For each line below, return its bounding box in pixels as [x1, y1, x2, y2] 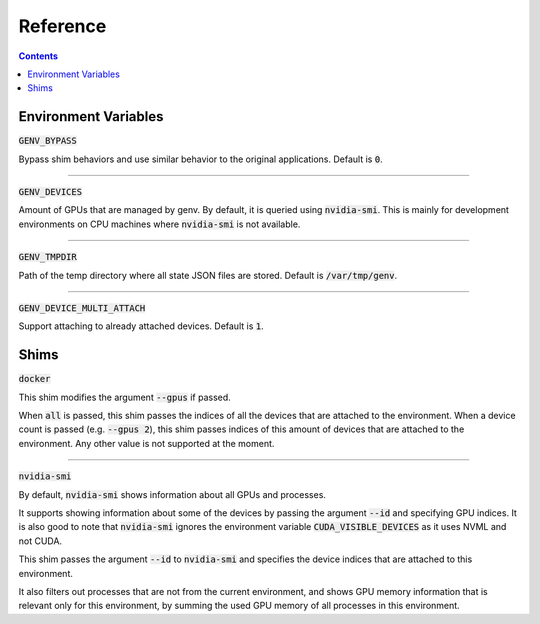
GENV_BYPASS [18, 135, 77, 147]
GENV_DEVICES [18, 186, 83, 198]
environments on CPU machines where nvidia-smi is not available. [18, 218, 301, 230]
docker [18, 373, 51, 385]
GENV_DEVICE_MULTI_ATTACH [18, 302, 146, 314]
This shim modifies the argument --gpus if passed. [18, 391, 232, 403]
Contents [18, 50, 59, 62]
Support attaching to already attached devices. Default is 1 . [18, 320, 264, 332]
